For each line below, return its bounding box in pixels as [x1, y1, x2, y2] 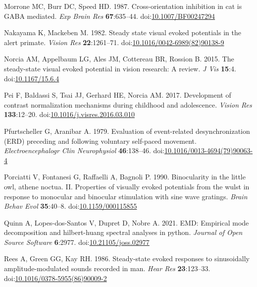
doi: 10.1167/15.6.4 [4, 73, 59, 83]
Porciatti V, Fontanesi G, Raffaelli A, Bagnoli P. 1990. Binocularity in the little [4, 172, 246, 182]
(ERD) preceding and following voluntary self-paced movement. [4, 135, 197, 146]
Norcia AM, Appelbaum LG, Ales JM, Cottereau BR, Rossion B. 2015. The [4, 54, 234, 64]
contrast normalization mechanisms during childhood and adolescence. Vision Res [4, 99, 252, 110]
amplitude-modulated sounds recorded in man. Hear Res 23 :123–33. [4, 263, 210, 274]
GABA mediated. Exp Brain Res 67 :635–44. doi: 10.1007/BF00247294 [4, 10, 215, 21]
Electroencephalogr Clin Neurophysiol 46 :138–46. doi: [4, 145, 165, 156]
